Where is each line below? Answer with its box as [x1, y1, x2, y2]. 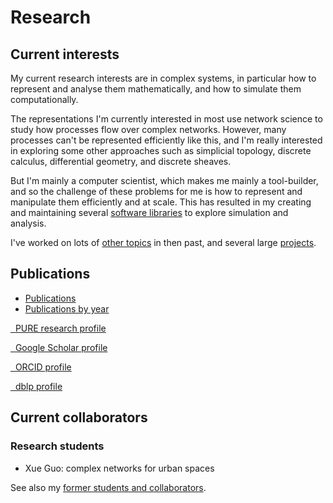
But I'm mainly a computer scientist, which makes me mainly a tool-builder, [10, 175, 319, 186]
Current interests [10, 46, 120, 63]
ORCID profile [14, 361, 72, 373]
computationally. [10, 94, 79, 105]
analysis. [10, 217, 47, 229]
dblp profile [14, 380, 63, 392]
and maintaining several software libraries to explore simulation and [10, 207, 289, 218]
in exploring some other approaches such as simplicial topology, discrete [10, 145, 312, 156]
